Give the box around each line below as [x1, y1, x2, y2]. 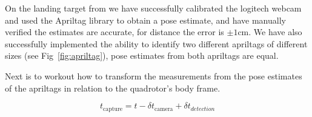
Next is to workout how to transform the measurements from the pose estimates [5, 69, 302, 82]
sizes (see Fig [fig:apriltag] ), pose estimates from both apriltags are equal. [5, 49, 279, 62]
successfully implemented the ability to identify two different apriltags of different [5, 37, 308, 50]
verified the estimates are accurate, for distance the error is [5, 25, 224, 38]
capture [102, 105, 123, 112]
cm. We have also [237, 25, 302, 38]
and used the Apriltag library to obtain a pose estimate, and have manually [5, 13, 286, 26]
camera [154, 105, 173, 112]
